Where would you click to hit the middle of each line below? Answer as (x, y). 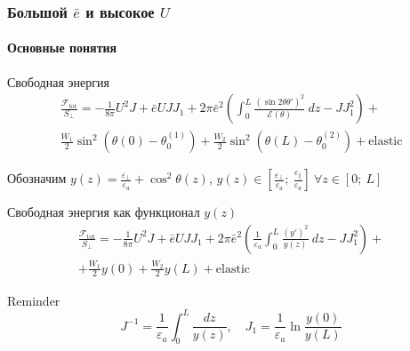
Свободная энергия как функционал (104, 212)
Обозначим (37, 178)
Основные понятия (62, 48)
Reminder (34, 300)
